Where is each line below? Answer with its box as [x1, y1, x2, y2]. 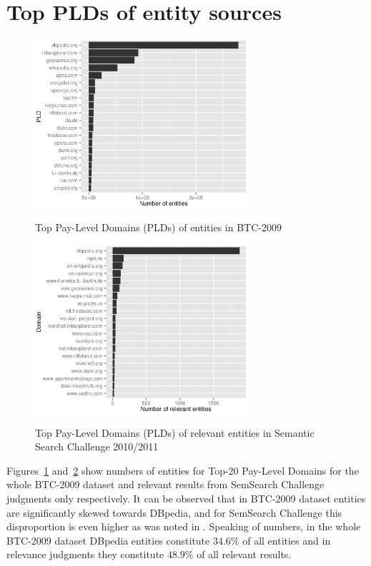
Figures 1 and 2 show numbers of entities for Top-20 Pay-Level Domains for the [6, 463, 359, 477]
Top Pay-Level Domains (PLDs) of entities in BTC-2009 [35, 220, 282, 235]
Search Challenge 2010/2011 [35, 439, 159, 454]
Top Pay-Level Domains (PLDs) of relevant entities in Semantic [35, 425, 315, 440]
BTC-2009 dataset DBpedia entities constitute [6, 532, 210, 547]
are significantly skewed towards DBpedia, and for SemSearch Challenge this [6, 505, 342, 520]
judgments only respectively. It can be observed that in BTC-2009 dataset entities [6, 490, 366, 505]
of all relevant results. [197, 547, 292, 562]
